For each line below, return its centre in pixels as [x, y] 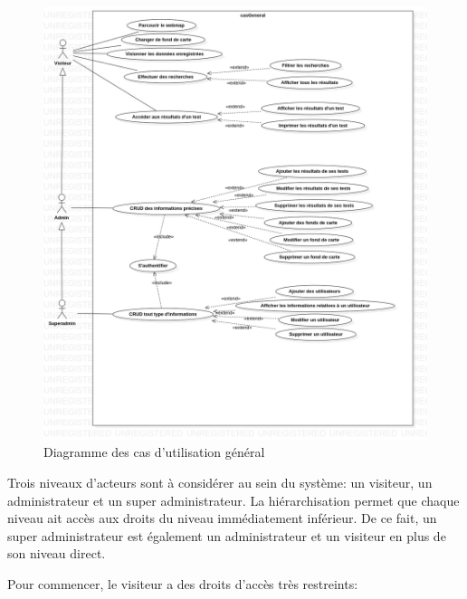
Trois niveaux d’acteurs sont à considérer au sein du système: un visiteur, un [220, 482]
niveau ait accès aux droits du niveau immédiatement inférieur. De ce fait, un [222, 518]
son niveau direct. [57, 553]
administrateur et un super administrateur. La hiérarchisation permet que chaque [233, 500]
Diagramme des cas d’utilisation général [154, 452]
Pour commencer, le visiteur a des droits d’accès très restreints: [183, 583]
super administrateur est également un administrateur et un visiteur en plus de [227, 535]
